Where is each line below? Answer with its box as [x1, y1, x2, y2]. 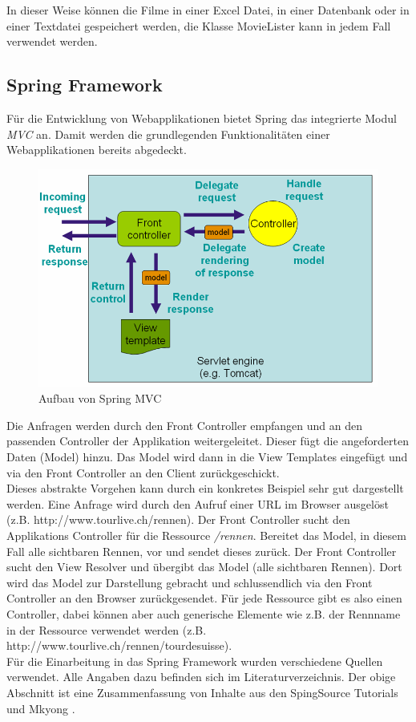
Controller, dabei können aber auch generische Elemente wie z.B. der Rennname [6, 605, 401, 622]
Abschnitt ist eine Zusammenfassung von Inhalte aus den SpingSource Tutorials [6, 683, 398, 700]
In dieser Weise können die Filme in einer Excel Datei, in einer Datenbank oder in [6, 2, 410, 18]
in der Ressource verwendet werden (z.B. [6, 621, 207, 638]
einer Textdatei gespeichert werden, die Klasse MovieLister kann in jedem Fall [6, 17, 391, 34]
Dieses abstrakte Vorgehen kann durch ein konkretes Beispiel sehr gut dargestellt [6, 480, 404, 497]
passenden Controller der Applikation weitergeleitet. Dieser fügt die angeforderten [6, 432, 409, 449]
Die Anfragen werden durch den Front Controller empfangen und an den [6, 416, 363, 433]
